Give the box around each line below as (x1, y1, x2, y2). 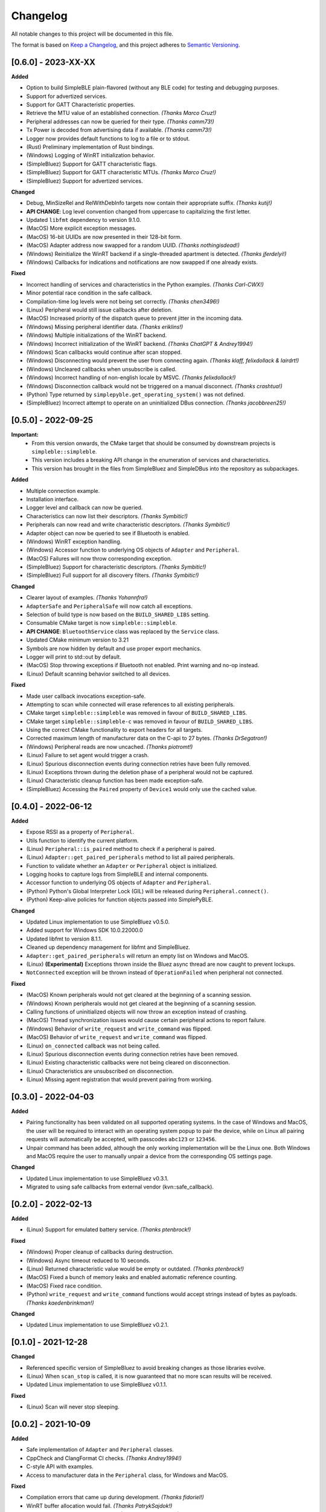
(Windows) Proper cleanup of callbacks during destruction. (26, 1248, 174, 1256)
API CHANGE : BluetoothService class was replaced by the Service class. (26, 628, 220, 635)
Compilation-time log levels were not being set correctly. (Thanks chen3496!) (26, 298, 220, 305)
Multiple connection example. (26, 487, 100, 494)
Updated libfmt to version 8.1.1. (26, 935, 103, 942)
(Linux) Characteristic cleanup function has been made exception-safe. (26, 777, 204, 784)
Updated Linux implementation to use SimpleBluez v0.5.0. (26, 918, 170, 925)
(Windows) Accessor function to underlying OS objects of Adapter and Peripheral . (26, 546, 240, 553)
